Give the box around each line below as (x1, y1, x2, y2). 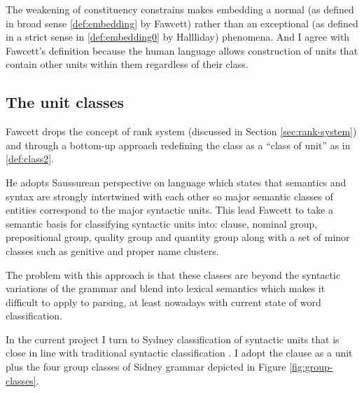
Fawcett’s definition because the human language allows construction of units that (6, 43, 358, 57)
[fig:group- (289, 359, 333, 374)
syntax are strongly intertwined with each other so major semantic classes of (6, 188, 333, 203)
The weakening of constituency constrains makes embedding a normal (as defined (6, 2, 354, 16)
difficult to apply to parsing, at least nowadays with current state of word (6, 294, 321, 309)
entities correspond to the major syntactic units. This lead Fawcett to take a (6, 202, 334, 217)
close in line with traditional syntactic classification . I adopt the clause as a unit (6, 345, 353, 360)
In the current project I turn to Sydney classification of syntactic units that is (6, 331, 339, 346)
